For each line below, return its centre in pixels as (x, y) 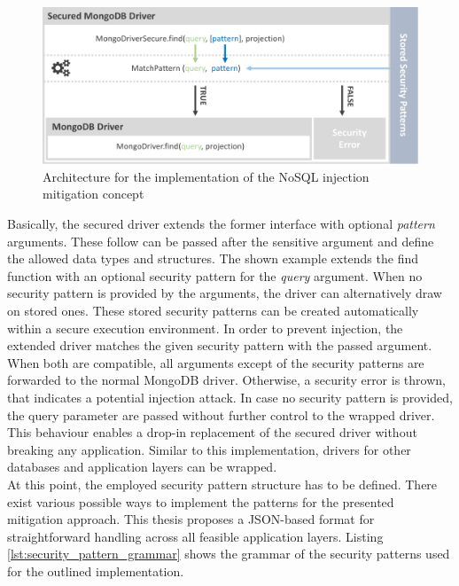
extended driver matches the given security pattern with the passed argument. (220, 345)
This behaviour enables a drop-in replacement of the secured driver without (212, 432)
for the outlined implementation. (96, 570)
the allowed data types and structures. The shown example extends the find (213, 258)
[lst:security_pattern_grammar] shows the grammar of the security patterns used (229, 554)
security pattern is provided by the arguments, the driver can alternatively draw (225, 293)
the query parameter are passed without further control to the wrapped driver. (221, 414)
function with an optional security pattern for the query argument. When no (215, 275)
